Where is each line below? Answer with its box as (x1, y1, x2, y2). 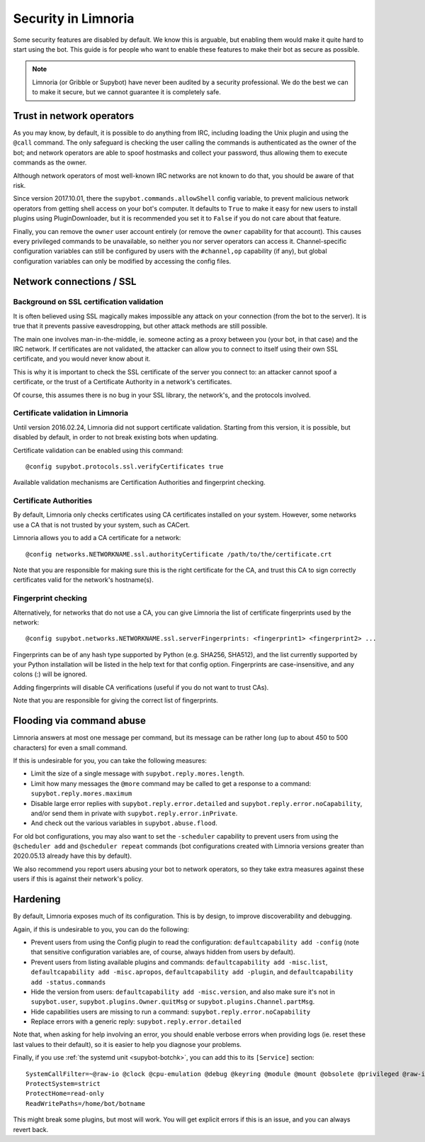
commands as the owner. (13, 158, 87, 167)
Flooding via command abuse (13, 715, 147, 727)
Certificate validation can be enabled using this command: (13, 446, 183, 454)
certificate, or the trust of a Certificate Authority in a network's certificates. (13, 378, 232, 386)
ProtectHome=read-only (25, 1090, 105, 1098)
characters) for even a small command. (13, 743, 127, 751)
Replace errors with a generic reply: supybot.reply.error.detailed (30, 1017, 242, 1026)
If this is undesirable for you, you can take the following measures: (13, 756, 207, 765)
